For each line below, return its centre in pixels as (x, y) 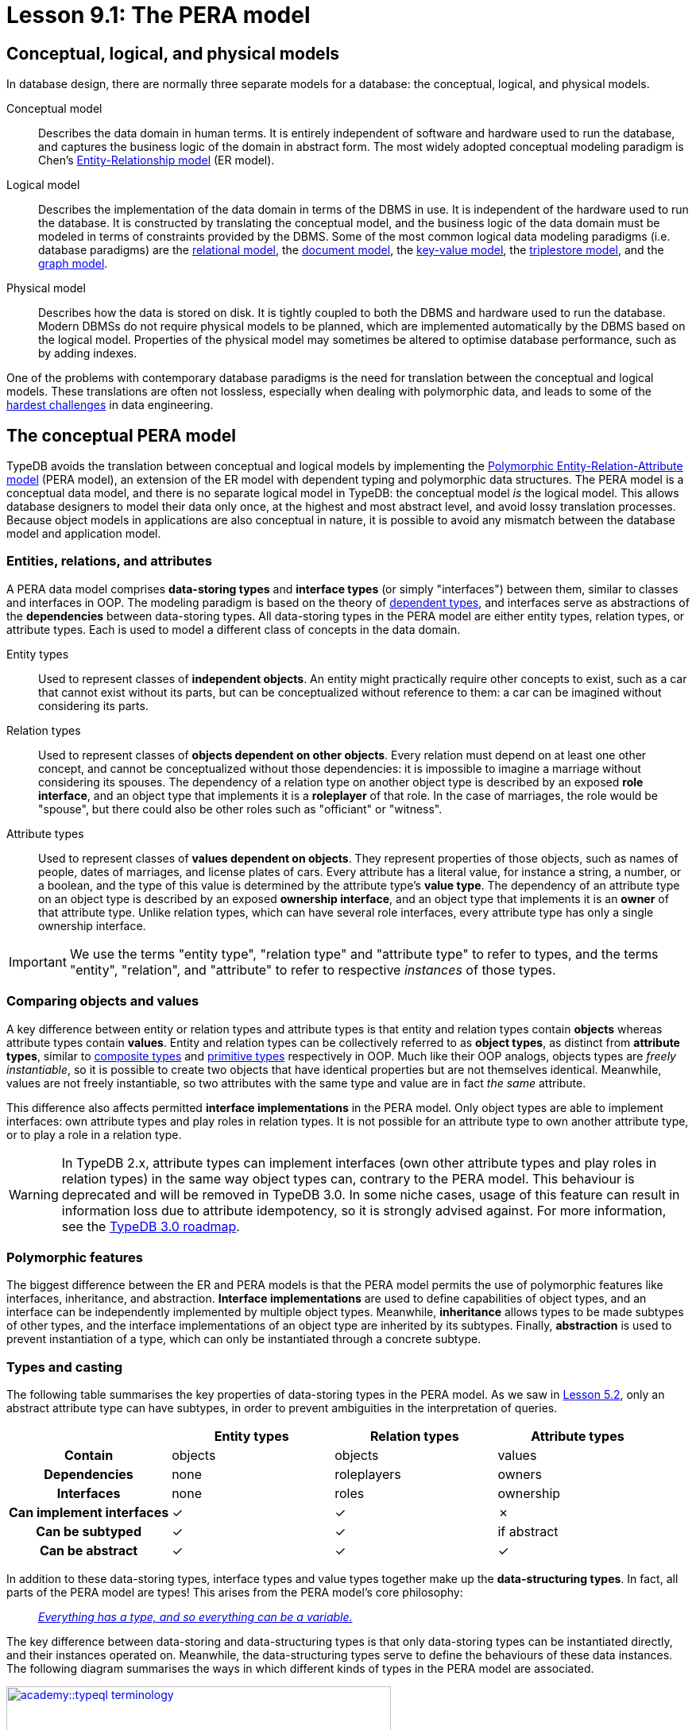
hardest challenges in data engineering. (110, 405)
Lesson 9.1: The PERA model (159, 15)
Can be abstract (89, 1551)
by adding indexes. (88, 353)
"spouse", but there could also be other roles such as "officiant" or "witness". (240, 809)
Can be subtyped (89, 1532)
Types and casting (65, 1367)
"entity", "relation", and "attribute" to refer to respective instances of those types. (313, 969)
